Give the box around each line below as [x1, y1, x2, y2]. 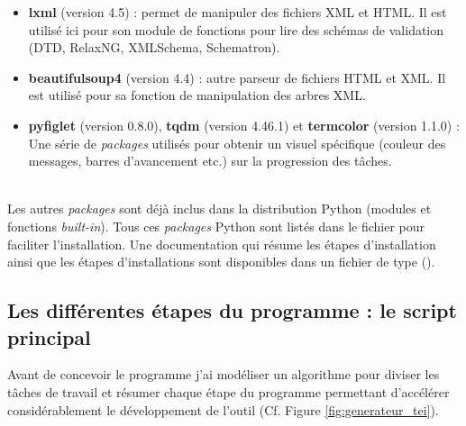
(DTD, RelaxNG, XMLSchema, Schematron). [28, 38, 280, 57]
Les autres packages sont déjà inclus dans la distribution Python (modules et [7, 199, 432, 218]
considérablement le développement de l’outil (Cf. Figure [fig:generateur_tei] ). [7, 400, 439, 419]
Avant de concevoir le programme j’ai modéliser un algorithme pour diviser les [7, 365, 440, 384]
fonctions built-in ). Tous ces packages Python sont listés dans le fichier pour [7, 216, 425, 235]
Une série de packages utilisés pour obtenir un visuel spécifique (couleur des [28, 133, 446, 152]
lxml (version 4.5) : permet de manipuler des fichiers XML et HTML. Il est [28, 3, 447, 21]
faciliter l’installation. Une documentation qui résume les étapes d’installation [7, 234, 436, 253]
